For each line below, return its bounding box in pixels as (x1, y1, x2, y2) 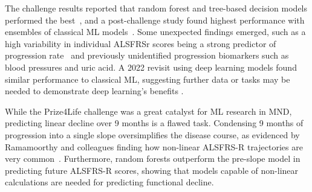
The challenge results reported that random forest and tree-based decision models (5, 2, 308, 14)
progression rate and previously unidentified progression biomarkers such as (5, 49, 289, 62)
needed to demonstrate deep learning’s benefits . (5, 85, 184, 97)
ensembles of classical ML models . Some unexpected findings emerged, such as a (5, 25, 306, 38)
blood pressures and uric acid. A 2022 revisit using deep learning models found (5, 60, 297, 73)
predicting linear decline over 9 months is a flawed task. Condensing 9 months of (5, 117, 304, 129)
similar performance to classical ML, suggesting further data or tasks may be (5, 72, 290, 85)
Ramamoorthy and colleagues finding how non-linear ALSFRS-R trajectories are (5, 140, 303, 153)
